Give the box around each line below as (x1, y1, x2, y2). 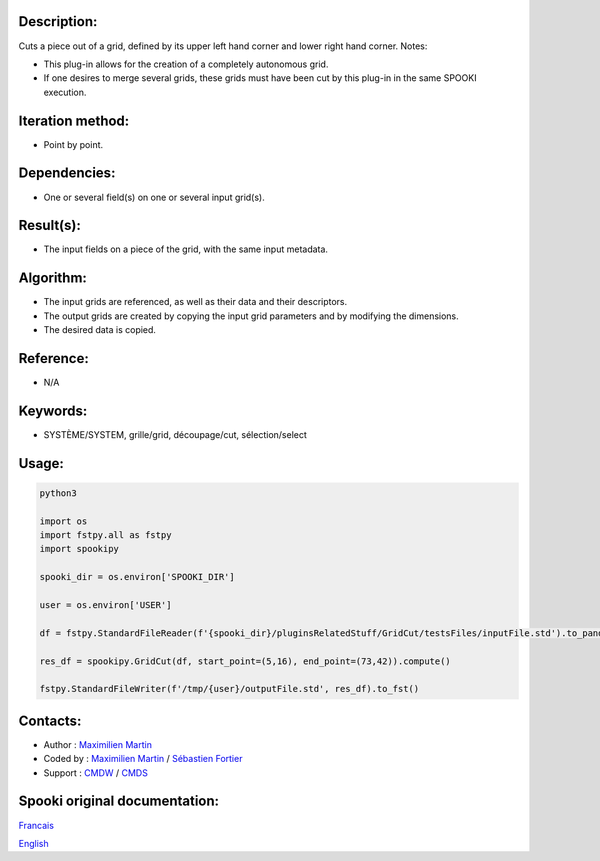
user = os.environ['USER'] (39, 600, 172, 611)
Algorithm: (18, 270, 87, 287)
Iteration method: (18, 112, 130, 129)
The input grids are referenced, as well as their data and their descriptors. (43, 296, 348, 308)
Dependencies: (18, 165, 116, 182)
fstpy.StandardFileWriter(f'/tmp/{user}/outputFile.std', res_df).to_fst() (39, 683, 420, 695)
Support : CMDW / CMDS (43, 766, 149, 779)
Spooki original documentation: (18, 793, 220, 810)
